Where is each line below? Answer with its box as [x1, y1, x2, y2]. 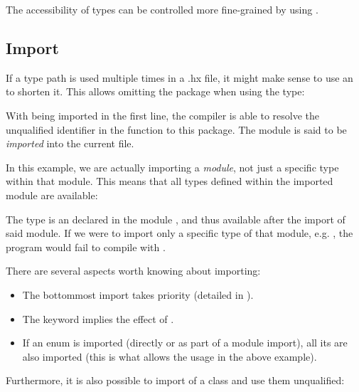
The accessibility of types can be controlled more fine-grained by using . [6, 2, 318, 16]
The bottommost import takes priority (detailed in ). [22, 287, 254, 302]
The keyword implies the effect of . [22, 311, 174, 326]
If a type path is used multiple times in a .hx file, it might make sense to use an [6, 70, 353, 85]
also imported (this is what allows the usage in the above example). [22, 349, 317, 364]
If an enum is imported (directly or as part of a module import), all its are [22, 335, 348, 350]
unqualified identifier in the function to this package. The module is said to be [6, 122, 347, 137]
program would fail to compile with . [6, 239, 166, 254]
